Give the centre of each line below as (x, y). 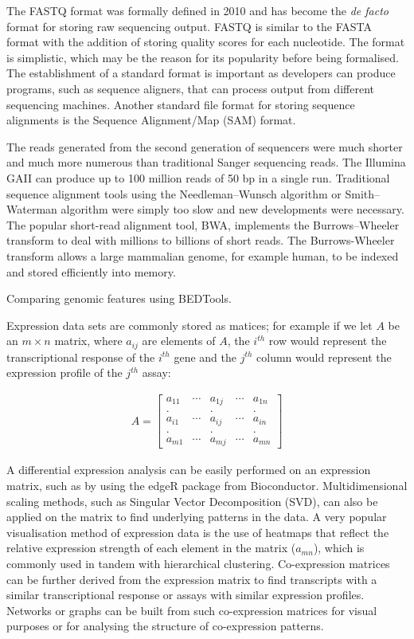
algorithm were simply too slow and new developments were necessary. (232, 209)
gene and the (205, 357)
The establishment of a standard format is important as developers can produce (201, 73)
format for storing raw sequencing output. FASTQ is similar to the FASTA (189, 26)
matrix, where (88, 341)
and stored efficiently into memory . (91, 271)
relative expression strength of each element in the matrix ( (151, 548)
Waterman (32, 209)
